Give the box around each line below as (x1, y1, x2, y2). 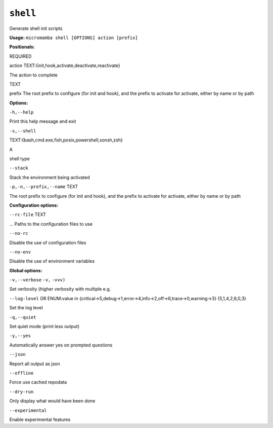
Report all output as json (9, 361, 60, 367)
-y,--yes (9, 333, 31, 339)
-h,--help (9, 110, 34, 115)
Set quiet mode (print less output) (9, 324, 80, 330)
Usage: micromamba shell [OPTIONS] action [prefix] (9, 34, 139, 41)
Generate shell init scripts (9, 25, 63, 31)
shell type (9, 156, 30, 162)
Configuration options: (9, 202, 59, 208)
